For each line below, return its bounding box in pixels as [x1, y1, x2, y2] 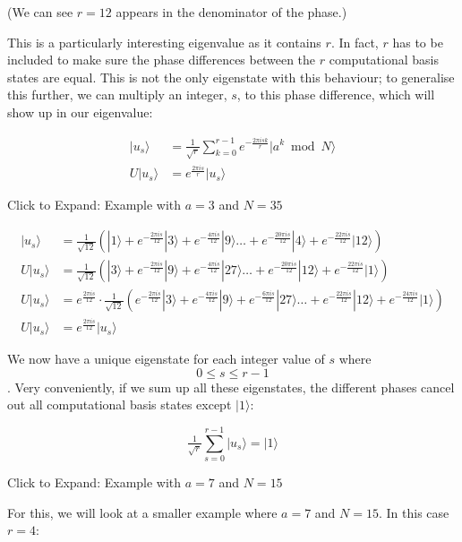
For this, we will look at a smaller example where [7, 503, 278, 521]
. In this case [378, 503, 449, 521]
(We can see [7, 3, 73, 21]
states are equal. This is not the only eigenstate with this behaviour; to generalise [7, 67, 455, 86]
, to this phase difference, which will [236, 85, 435, 104]
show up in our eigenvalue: [7, 102, 153, 121]
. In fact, [330, 32, 379, 51]
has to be [392, 32, 443, 51]
